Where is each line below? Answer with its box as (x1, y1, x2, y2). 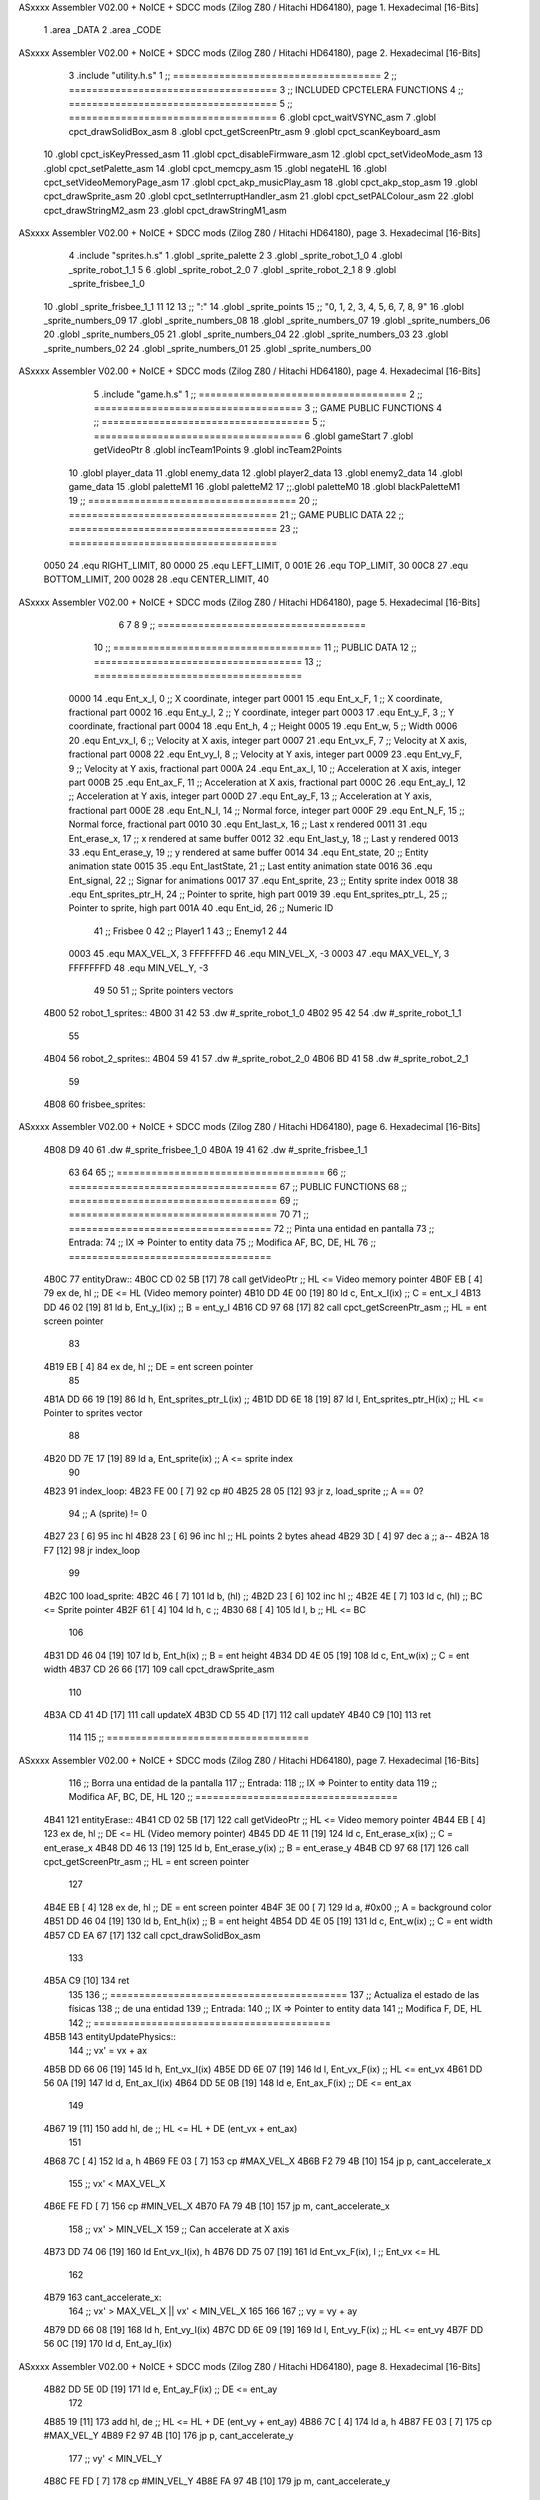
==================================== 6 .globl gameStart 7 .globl (93, 430, 414, 442)
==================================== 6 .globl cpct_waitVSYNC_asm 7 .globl (68, 111, 437, 124)
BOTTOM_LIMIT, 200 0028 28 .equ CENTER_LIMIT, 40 (43, 573, 269, 585)
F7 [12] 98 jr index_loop (43, 1544, 140, 1556)
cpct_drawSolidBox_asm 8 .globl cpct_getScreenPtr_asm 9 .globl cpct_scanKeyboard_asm (68, 125, 441, 137)
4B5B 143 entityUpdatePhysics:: (43, 2030, 177, 2042)
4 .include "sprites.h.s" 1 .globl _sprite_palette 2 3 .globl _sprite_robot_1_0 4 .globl (68, 250, 403, 262)
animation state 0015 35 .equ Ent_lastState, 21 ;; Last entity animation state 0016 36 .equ (68, 860, 433, 872)
